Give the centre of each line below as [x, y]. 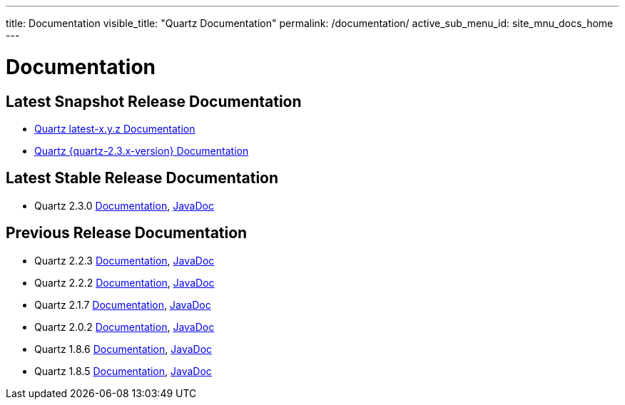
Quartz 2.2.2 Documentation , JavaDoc [125, 282]
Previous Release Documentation [127, 233]
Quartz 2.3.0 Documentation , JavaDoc [124, 205]
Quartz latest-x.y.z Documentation [115, 128]
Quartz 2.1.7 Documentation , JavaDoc [123, 304]
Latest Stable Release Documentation [142, 178]
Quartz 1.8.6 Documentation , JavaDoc [123, 349]
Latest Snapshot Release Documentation [154, 101]
